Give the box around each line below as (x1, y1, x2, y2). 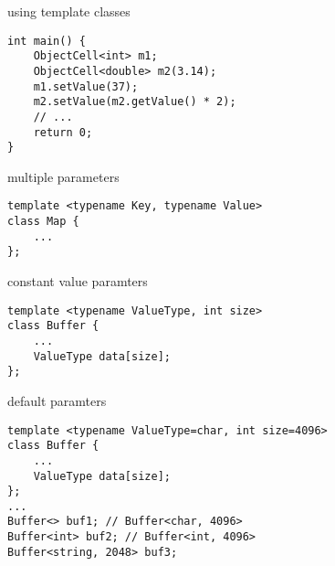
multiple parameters (7, 166, 120, 186)
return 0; (33, 125, 93, 139)
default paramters (7, 390, 107, 410)
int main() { (7, 34, 86, 48)
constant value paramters (7, 272, 148, 291)
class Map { (7, 215, 79, 229)
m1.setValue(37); (33, 80, 139, 93)
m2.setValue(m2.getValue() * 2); (33, 95, 236, 109)
